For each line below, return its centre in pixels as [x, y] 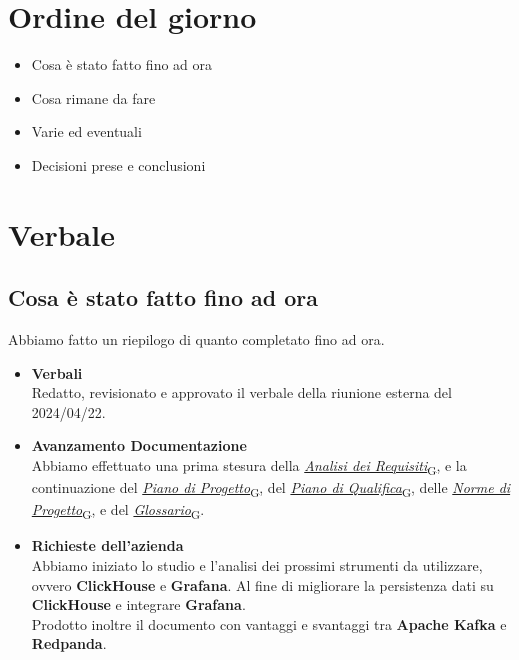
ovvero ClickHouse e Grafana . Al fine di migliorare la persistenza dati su [262, 584]
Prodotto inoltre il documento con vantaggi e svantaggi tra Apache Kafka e [269, 623]
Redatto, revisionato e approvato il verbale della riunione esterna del [241, 392]
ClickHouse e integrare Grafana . [138, 604]
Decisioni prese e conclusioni [118, 164]
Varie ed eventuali [86, 131]
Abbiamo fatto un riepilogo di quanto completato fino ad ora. [196, 339]
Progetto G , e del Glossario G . [118, 511]
